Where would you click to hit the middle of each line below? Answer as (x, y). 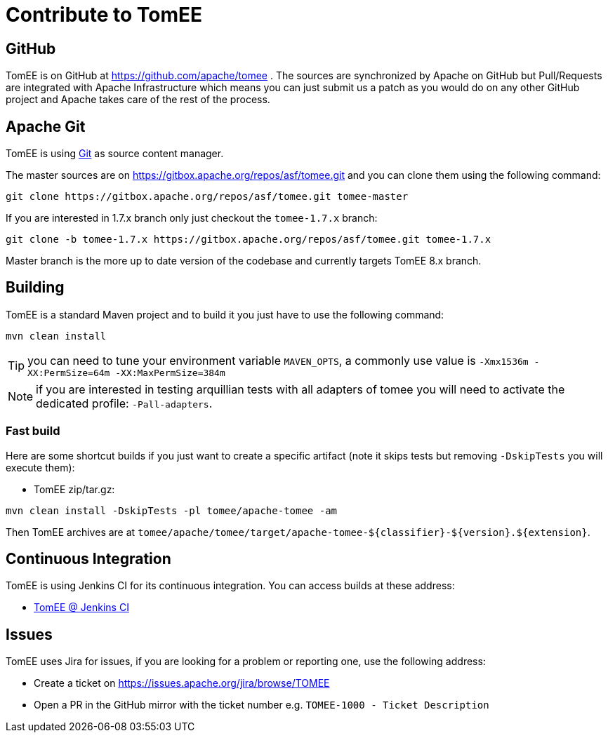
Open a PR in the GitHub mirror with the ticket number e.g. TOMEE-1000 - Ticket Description (262, 705)
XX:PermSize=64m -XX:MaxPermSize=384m (126, 373)
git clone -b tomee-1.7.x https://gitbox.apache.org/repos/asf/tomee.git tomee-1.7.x (249, 240)
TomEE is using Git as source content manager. (115, 154)
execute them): (40, 467)
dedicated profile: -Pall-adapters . (124, 403)
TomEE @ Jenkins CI (81, 608)
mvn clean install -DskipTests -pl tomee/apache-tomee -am (172, 510)
